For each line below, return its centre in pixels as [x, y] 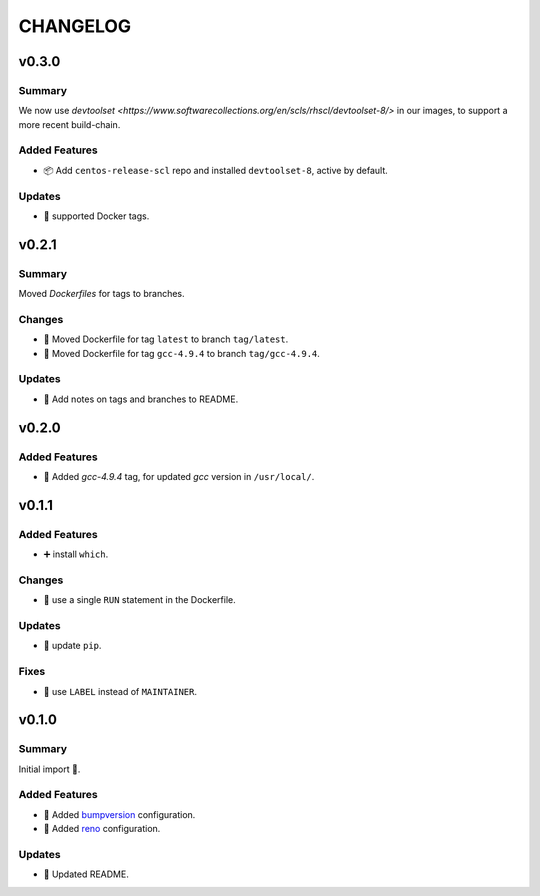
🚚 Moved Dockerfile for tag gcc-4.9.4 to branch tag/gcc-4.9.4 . [181, 353]
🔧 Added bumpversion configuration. [119, 814]
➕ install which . [76, 554]
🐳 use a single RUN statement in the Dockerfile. [140, 600]
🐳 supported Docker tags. [96, 216]
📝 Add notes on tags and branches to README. [141, 399]
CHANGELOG [75, 26]
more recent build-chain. [69, 124]
